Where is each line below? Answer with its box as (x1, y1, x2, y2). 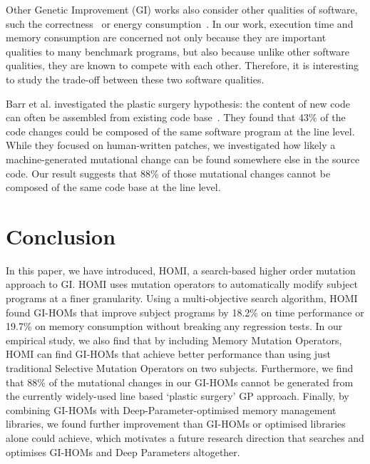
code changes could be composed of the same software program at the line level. (6, 123, 355, 138)
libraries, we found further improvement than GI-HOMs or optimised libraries (6, 416, 346, 431)
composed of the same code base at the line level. (6, 180, 221, 195)
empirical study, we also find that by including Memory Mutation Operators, (6, 332, 342, 347)
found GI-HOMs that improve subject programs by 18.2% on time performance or (6, 304, 364, 319)
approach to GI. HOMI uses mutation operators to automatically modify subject (6, 277, 359, 292)
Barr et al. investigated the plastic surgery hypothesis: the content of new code (6, 96, 350, 110)
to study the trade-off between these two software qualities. (6, 71, 264, 86)
